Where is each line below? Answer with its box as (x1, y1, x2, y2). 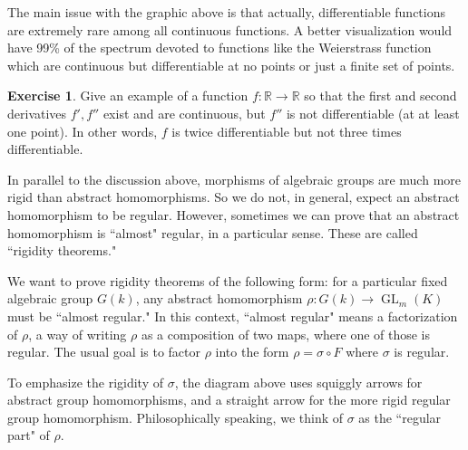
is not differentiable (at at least (286, 103, 460, 122)
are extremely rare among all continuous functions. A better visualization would (7, 20, 453, 39)
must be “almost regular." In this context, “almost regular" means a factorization (7, 306, 458, 325)
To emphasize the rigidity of (7, 372, 164, 391)
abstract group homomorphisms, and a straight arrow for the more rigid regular (7, 390, 451, 409)
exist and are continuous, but (102, 103, 266, 122)
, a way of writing (28, 324, 127, 343)
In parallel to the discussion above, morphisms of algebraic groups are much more (7, 169, 462, 188)
